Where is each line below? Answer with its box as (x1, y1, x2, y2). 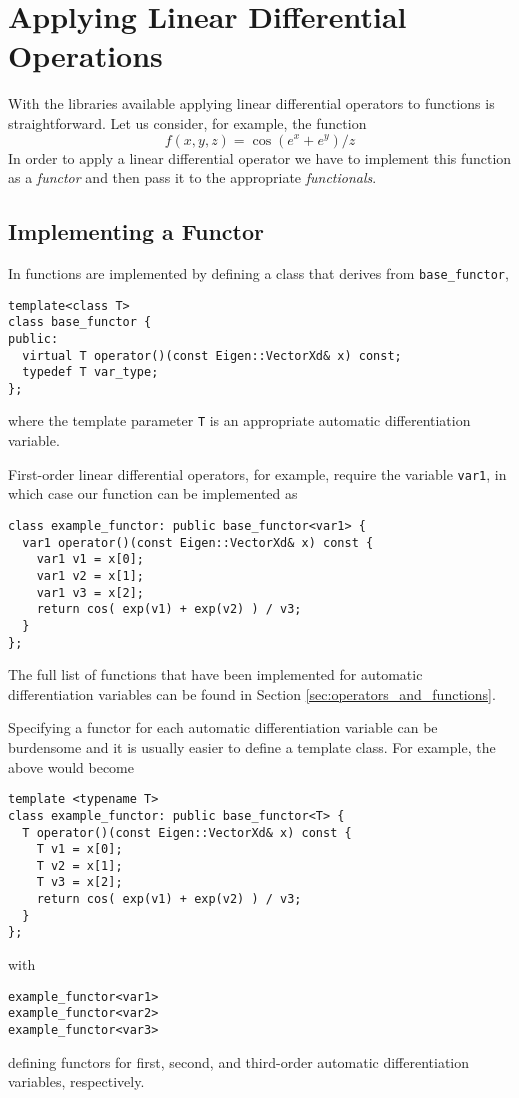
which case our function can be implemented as (8, 483, 298, 504)
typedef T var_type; (22, 365, 159, 380)
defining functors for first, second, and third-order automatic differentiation (8, 1051, 470, 1072)
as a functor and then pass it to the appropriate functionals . (8, 167, 377, 188)
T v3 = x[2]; (36, 875, 123, 890)
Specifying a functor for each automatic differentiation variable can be (8, 717, 438, 738)
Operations (8, 35, 163, 76)
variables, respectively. (8, 1071, 145, 1092)
